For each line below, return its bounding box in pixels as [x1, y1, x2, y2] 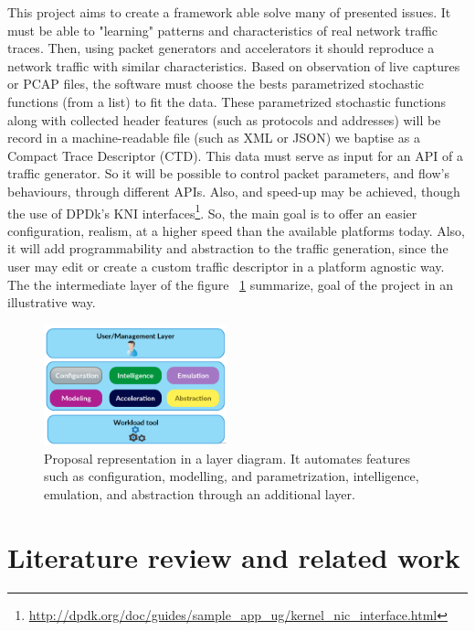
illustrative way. [7, 293, 96, 312]
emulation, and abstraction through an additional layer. [44, 484, 355, 503]
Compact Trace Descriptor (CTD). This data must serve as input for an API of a [7, 145, 463, 165]
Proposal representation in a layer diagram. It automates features [44, 448, 410, 467]
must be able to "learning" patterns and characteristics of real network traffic [7, 20, 438, 39]
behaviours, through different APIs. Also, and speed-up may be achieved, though [7, 181, 460, 200]
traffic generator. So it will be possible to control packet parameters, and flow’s [7, 164, 449, 183]
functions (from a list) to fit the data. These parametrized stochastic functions [7, 91, 447, 111]
